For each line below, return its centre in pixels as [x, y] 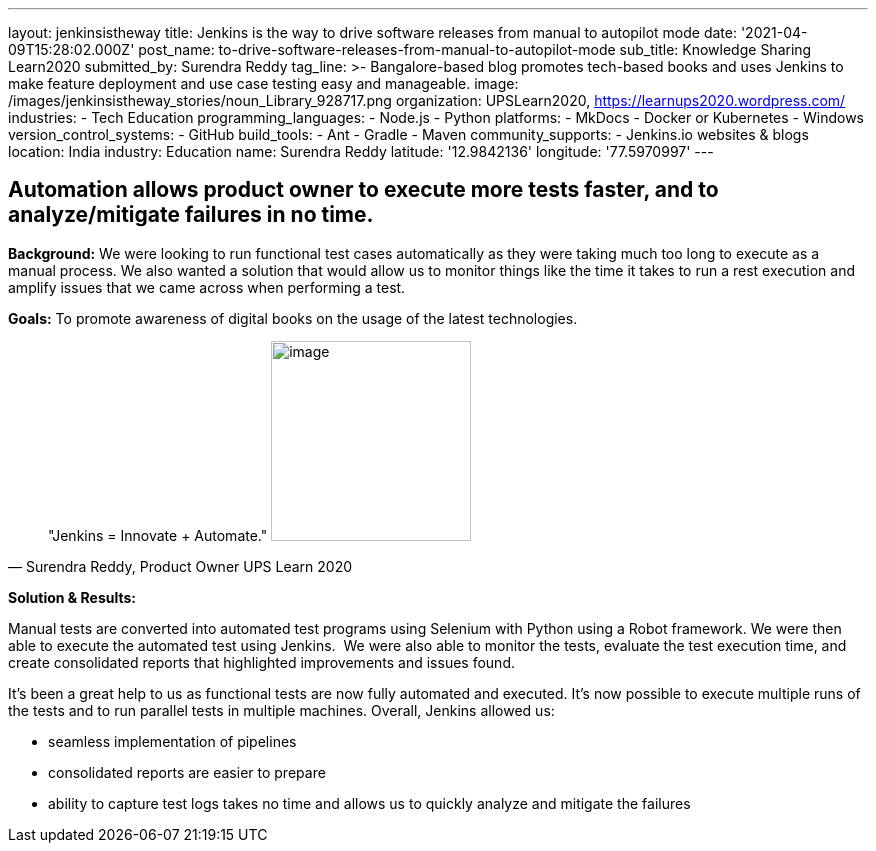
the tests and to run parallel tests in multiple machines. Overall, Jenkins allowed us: [281, 710]
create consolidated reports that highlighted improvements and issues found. [261, 662]
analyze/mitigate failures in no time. [191, 215]
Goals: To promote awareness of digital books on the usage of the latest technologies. [293, 318]
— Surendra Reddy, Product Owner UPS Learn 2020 [180, 566]
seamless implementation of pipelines [172, 741]
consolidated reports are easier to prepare [187, 772]
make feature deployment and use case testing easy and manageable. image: [263, 83]
